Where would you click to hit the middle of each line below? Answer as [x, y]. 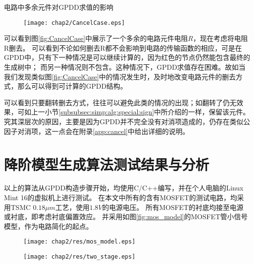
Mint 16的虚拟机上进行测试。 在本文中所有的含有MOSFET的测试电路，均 [121, 197]
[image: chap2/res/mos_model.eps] [80, 242]
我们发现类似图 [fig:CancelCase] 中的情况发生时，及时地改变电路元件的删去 [120, 76]
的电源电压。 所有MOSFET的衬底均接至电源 [173, 207]
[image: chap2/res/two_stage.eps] [80, 256]
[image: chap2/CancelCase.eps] [74, 23]
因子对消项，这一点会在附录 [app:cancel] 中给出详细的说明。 [97, 131]
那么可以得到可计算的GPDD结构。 [72, 86]
